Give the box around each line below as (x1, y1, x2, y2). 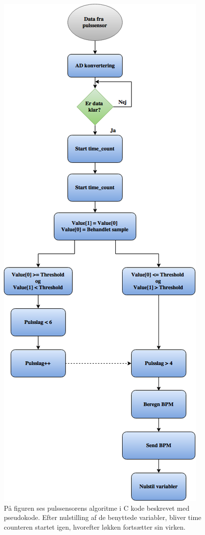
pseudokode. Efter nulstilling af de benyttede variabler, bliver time (4, 512, 202, 522)
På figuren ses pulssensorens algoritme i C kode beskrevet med (4, 502, 189, 513)
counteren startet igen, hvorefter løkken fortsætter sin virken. (4, 521, 186, 532)
